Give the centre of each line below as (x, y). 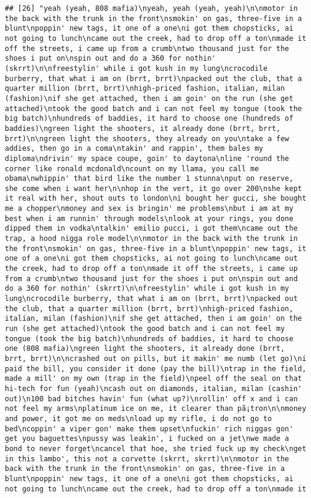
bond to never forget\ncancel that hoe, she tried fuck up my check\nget (156, 448)
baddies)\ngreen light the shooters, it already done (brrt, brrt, (143, 128)
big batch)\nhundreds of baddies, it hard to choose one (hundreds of (149, 119)
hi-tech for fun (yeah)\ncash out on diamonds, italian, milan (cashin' (153, 388)
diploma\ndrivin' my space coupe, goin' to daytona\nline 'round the (147, 158)
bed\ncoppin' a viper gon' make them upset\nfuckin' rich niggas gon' (149, 429)
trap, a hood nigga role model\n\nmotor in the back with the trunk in (151, 239)
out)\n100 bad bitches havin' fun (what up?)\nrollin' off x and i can (151, 399)
